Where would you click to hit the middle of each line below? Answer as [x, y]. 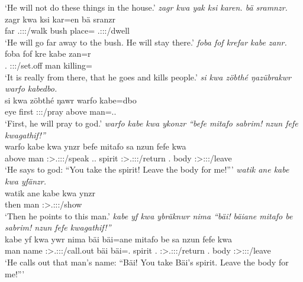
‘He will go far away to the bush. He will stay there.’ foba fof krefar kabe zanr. [146, 42]
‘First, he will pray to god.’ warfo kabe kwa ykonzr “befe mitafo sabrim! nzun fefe [151, 123]
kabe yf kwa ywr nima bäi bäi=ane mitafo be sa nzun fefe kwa [118, 239]
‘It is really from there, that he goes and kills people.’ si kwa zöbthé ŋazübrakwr [148, 77]
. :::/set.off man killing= [49, 65]
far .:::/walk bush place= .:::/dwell [67, 30]
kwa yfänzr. [25, 181]
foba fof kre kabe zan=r [48, 54]
